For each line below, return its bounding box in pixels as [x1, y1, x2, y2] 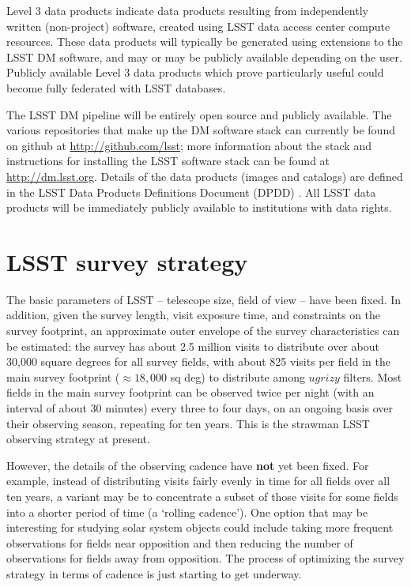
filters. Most [343, 368, 402, 385]
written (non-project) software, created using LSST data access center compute [6, 17, 390, 34]
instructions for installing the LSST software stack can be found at [6, 152, 330, 169]
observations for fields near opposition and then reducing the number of [6, 534, 353, 551]
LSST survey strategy [6, 245, 248, 277]
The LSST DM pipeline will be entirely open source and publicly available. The [6, 106, 392, 122]
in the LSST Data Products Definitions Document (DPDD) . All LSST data [6, 183, 376, 200]
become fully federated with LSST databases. [6, 79, 226, 96]
